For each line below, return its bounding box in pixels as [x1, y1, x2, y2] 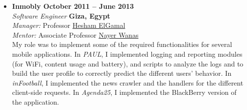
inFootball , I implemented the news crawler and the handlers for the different [12, 77, 244, 88]
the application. [12, 96, 59, 107]
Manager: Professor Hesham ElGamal [12, 20, 125, 30]
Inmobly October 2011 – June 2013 [12, 1, 134, 11]
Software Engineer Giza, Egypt [12, 10, 110, 21]
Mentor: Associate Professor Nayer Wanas [12, 29, 139, 40]
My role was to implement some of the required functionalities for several [12, 39, 232, 49]
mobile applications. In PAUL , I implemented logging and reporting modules [12, 48, 243, 59]
